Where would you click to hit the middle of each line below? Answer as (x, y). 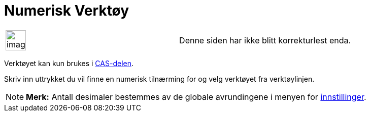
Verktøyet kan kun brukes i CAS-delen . (69, 63)
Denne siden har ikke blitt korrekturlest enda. (265, 40)
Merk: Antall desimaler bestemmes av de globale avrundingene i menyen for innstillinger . (196, 97)
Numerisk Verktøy (67, 11)
